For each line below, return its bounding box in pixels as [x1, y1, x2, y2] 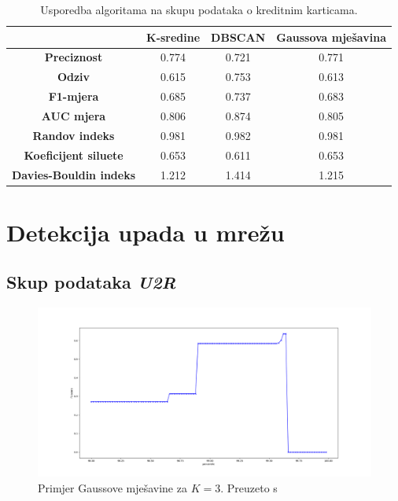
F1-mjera [48, 88, 99, 105]
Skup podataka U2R [6, 270, 176, 294]
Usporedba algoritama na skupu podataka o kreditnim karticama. [40, 2, 358, 17]
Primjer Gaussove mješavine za [38, 479, 187, 495]
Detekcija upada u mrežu [6, 216, 285, 248]
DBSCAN [211, 28, 266, 45]
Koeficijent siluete [24, 146, 123, 163]
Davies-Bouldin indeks [12, 166, 136, 182]
